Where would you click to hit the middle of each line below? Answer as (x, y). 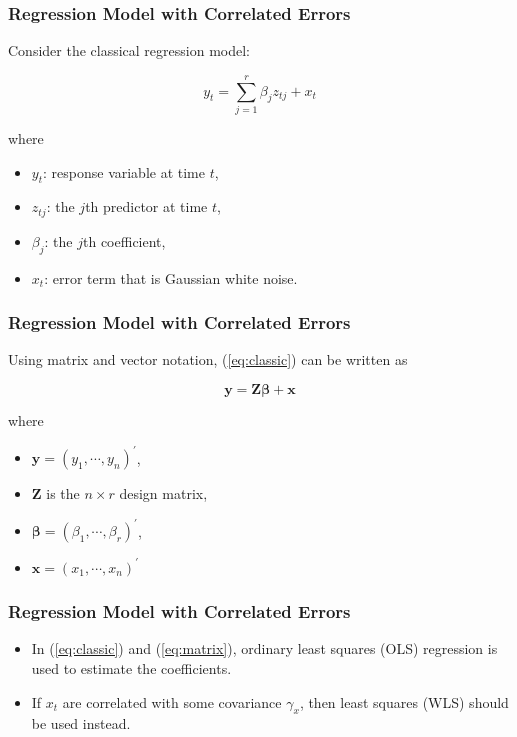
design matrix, (163, 493)
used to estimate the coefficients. (131, 668)
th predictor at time (146, 206)
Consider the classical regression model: (129, 50)
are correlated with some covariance (172, 701)
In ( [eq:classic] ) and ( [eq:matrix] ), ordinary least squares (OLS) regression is (264, 648)
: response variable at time (124, 171)
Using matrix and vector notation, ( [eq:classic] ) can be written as (208, 359)
